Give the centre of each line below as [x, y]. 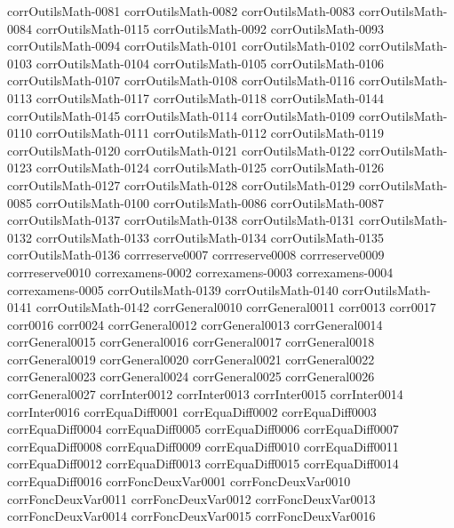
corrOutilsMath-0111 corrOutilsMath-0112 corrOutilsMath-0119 [210, 133]
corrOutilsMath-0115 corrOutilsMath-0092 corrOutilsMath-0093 [210, 28]
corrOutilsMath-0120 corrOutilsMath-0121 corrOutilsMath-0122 [181, 150]
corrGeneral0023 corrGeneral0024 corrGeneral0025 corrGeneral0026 [191, 376]
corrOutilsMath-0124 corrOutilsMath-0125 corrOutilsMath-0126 [210, 168]
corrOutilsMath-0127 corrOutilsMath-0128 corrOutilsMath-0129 [181, 184]
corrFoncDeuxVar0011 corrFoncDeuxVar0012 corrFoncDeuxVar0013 [191, 498]
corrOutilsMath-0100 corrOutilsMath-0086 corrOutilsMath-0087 [210, 202]
